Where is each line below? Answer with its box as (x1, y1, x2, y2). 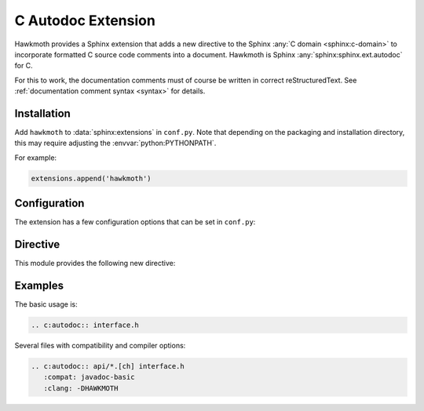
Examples (14, 279, 64, 292)
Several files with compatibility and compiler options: (14, 341, 186, 351)
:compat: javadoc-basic (43, 373, 135, 382)
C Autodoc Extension (14, 12, 156, 29)
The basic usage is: (14, 300, 78, 309)
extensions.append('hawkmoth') (31, 173, 152, 183)
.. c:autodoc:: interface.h (31, 321, 139, 329)
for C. (14, 61, 33, 71)
